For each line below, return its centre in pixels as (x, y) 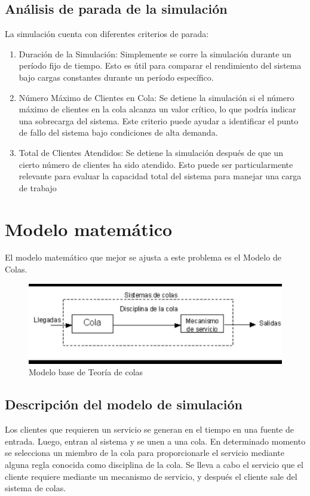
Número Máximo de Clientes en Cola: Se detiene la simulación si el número (156, 97)
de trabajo (38, 187)
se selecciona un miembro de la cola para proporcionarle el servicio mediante (145, 453)
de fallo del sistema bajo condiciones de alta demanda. (118, 132)
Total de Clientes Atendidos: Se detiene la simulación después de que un (151, 152)
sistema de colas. (36, 488)
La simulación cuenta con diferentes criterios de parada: (107, 34)
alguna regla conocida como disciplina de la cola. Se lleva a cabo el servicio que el (154, 464)
